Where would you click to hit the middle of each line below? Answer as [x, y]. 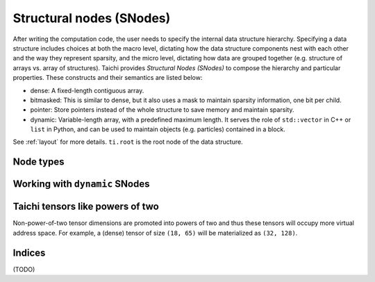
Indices [29, 252]
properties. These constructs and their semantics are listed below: [108, 78]
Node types [39, 162]
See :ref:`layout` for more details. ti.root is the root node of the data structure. [128, 142]
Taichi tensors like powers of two [86, 207]
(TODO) [24, 269]
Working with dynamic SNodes [81, 184]
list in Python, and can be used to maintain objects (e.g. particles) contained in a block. [158, 129]
